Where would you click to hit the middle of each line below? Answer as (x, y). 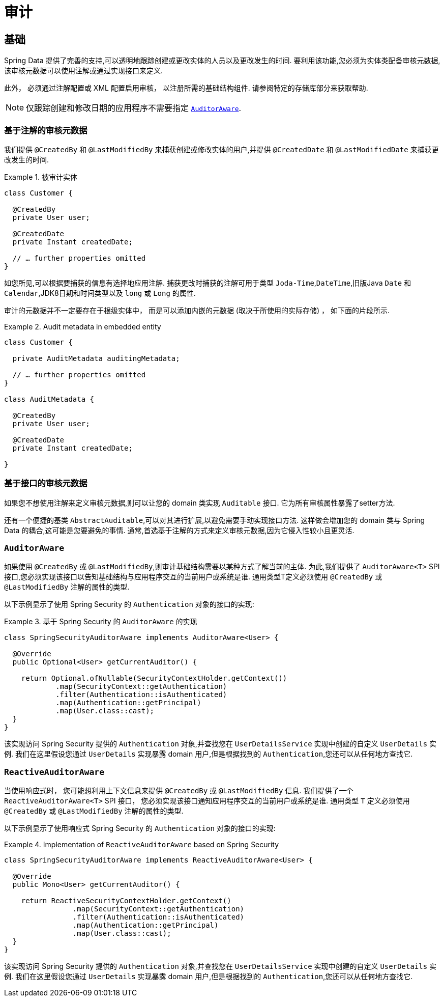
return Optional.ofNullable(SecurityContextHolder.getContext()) (154, 678)
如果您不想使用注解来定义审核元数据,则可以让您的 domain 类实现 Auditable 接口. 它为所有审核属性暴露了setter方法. (200, 503)
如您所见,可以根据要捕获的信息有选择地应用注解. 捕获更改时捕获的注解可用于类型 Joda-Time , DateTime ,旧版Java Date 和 (208, 283)
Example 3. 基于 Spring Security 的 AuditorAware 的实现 (101, 622)
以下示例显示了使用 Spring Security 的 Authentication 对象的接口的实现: (129, 604)
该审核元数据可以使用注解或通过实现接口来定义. (84, 71)
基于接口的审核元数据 (46, 483)
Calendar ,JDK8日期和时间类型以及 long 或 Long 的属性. (100, 293)
